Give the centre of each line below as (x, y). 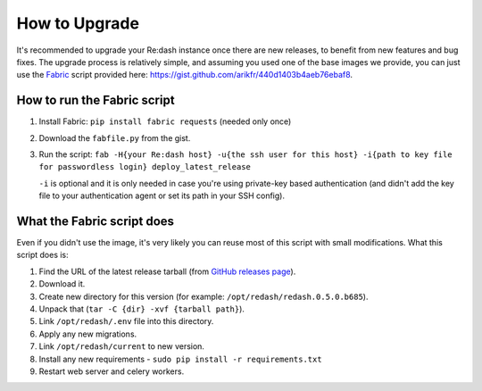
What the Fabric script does (95, 221)
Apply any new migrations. (88, 334)
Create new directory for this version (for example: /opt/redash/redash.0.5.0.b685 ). (204, 296)
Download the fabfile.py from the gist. (115, 137)
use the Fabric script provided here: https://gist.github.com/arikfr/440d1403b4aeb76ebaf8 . (184, 75)
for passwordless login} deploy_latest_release (145, 167)
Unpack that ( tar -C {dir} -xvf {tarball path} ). (142, 309)
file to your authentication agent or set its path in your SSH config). (162, 195)
